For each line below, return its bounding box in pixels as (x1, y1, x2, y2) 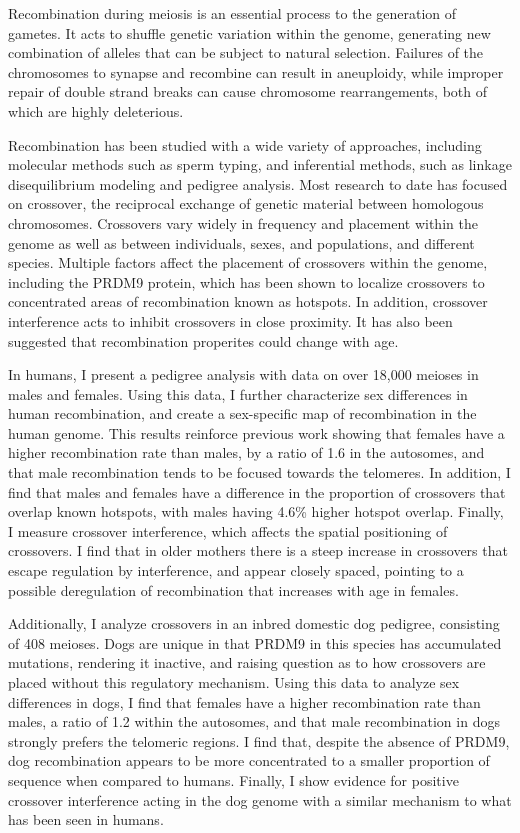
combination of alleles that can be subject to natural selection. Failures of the (8, 42, 484, 63)
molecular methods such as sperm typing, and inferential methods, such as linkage (8, 154, 512, 175)
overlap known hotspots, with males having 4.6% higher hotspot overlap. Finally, (8, 501, 504, 522)
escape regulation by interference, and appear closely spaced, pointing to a (8, 560, 464, 581)
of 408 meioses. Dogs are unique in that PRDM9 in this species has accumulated (8, 632, 502, 653)
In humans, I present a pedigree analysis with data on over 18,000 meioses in (8, 364, 479, 385)
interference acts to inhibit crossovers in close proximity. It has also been (8, 310, 453, 331)
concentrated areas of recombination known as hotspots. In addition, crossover (8, 291, 488, 312)
